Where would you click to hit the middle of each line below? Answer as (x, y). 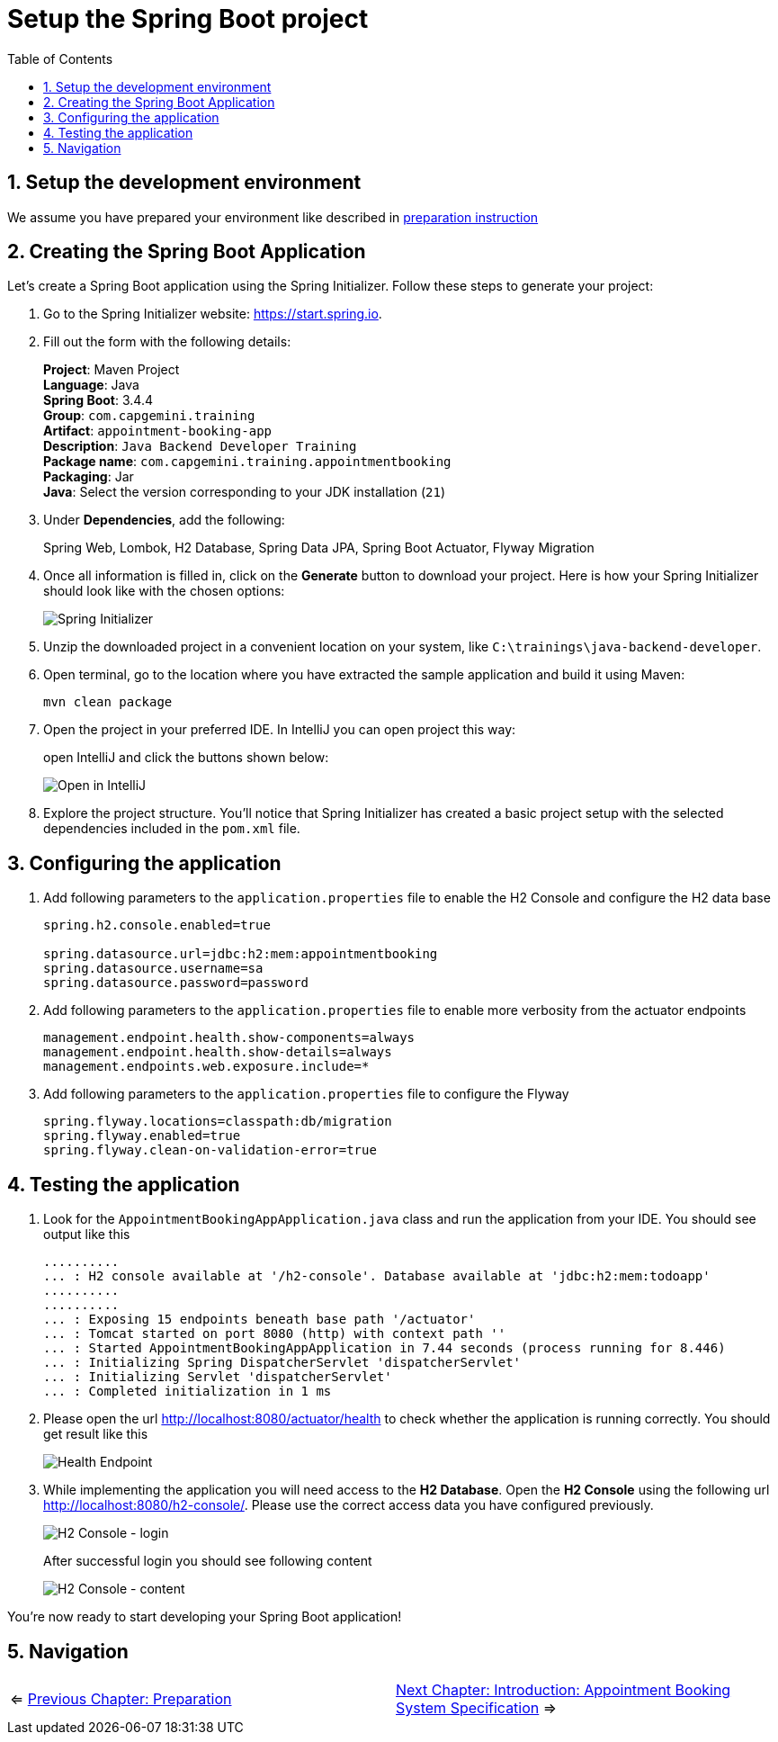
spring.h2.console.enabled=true (157, 925)
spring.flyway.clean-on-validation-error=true (210, 1150)
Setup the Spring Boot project (188, 19)
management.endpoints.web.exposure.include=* (206, 1067)
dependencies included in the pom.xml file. (172, 829)
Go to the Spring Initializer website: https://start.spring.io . (213, 314)
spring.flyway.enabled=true (142, 1136)
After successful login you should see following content (208, 1561)
